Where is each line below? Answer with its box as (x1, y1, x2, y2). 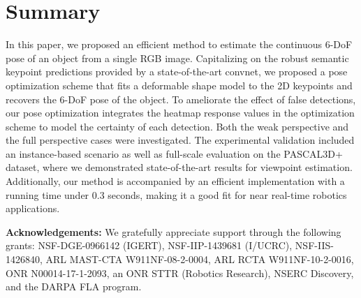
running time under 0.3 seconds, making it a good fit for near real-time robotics (6, 187, 347, 202)
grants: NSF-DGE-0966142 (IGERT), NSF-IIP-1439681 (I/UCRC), (6, 238, 293, 253)
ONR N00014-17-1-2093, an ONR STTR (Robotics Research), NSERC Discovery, (6, 265, 354, 280)
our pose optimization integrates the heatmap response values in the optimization (6, 105, 355, 120)
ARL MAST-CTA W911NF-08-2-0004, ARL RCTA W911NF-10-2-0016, (45, 252, 354, 267)
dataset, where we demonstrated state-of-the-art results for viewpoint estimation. (6, 160, 353, 174)
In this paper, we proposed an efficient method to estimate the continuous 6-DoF (6, 37, 353, 52)
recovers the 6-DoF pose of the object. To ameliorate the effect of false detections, (6, 91, 356, 106)
